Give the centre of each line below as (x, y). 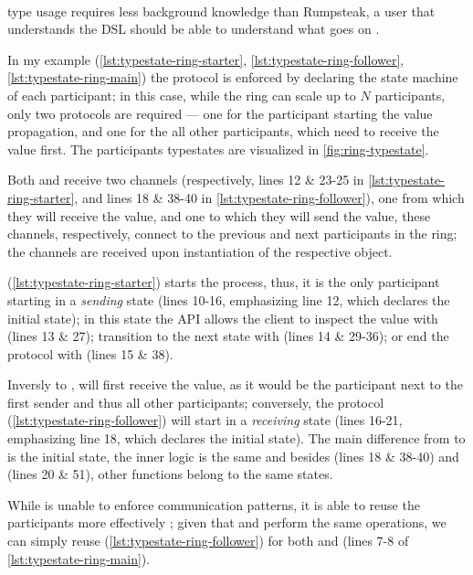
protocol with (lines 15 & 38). (90, 353)
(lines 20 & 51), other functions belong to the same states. (170, 474)
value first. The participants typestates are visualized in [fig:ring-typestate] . (218, 149)
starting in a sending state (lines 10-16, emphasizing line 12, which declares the (229, 299)
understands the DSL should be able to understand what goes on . (194, 29)
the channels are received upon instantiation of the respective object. (200, 251)
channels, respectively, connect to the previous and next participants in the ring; (232, 234)
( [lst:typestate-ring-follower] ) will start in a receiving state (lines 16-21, (205, 420)
